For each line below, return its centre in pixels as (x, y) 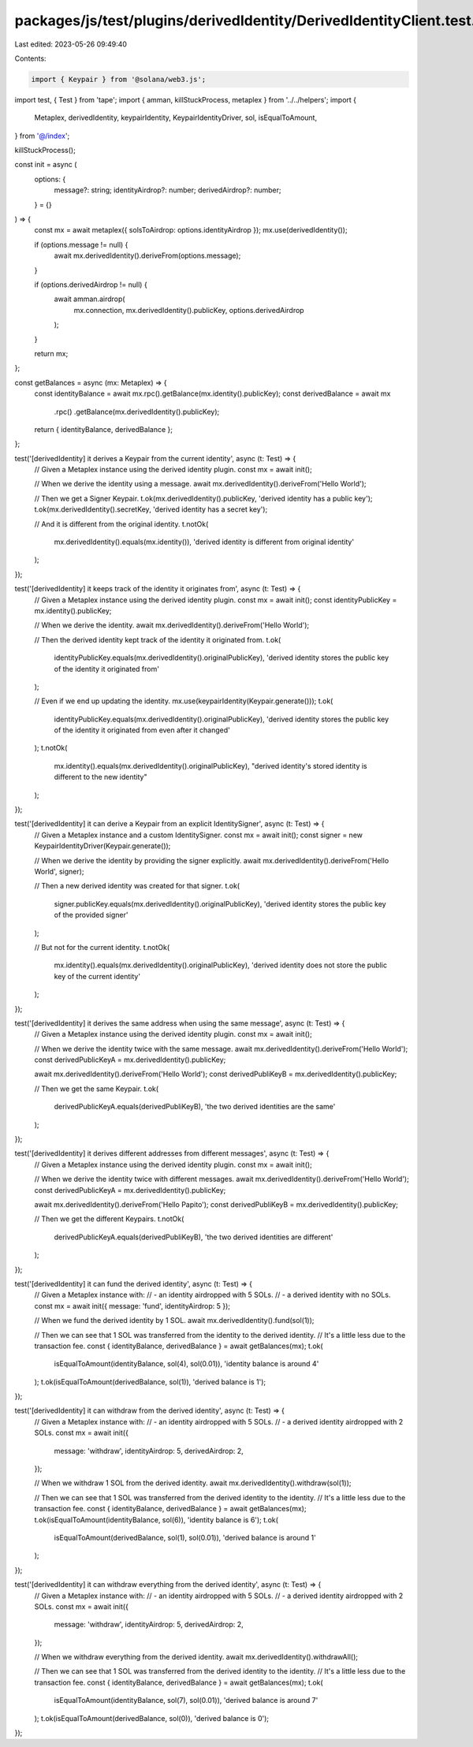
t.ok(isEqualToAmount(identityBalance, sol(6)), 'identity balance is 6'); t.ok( (156, 1520)
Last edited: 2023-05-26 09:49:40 (71, 44)
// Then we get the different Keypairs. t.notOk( (109, 1219)
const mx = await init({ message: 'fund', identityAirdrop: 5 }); (132, 1306)
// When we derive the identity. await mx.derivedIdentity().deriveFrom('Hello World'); (172, 625)
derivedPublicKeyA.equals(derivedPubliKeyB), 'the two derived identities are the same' (195, 1107)
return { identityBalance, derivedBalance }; (104, 429)
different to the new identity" (101, 777)
